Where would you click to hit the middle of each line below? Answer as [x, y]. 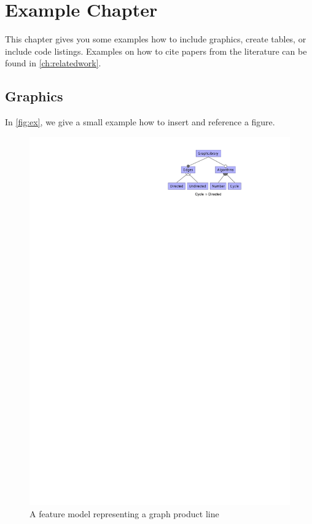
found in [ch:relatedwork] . [53, 63]
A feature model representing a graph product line [124, 513]
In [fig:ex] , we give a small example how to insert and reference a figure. [140, 122]
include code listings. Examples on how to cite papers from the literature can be [156, 51]
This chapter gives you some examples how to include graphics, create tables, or [156, 39]
